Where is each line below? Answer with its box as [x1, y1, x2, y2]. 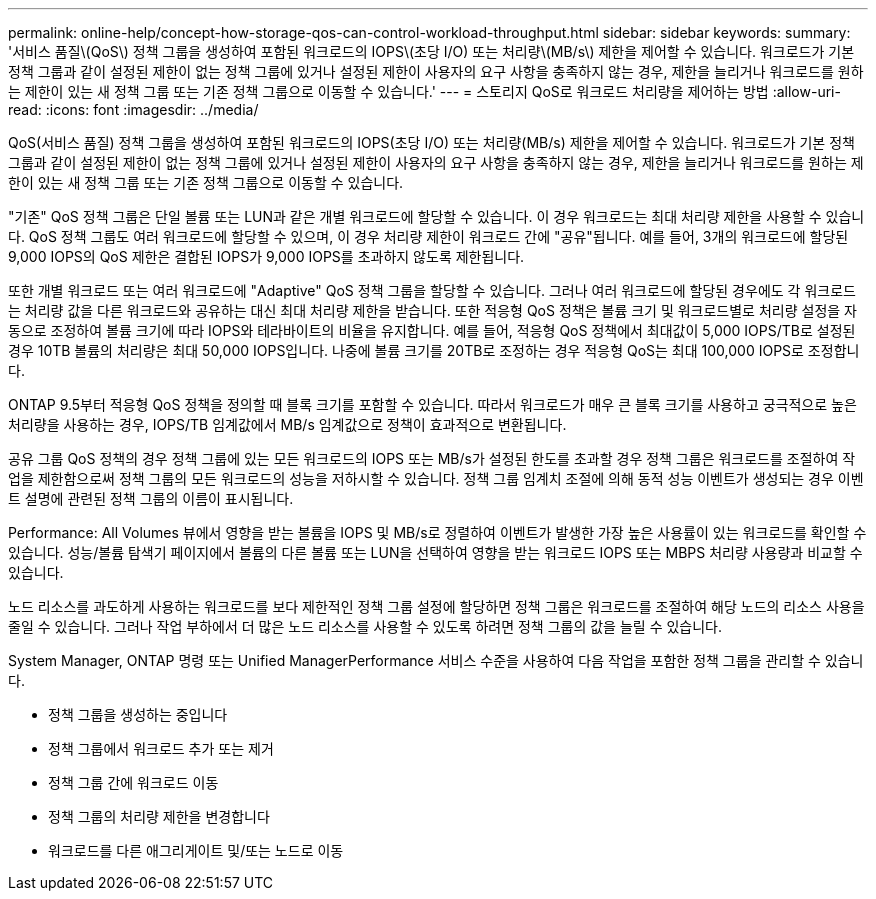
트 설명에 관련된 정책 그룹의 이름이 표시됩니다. [8, 490, 294, 507]
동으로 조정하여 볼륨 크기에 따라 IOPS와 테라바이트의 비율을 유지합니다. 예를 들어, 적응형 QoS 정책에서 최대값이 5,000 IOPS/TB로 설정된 [8, 322, 856, 339]
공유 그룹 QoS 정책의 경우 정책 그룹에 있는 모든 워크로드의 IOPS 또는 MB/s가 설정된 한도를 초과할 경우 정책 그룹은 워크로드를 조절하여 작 [8, 450, 856, 467]
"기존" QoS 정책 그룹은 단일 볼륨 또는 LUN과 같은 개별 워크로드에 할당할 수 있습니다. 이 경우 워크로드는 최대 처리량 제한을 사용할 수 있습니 [8, 208, 865, 225]
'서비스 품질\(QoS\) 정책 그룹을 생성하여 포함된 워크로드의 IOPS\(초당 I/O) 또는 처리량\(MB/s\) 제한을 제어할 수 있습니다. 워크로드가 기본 [8, 43, 855, 60]
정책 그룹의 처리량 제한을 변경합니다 [48, 808, 270, 825]
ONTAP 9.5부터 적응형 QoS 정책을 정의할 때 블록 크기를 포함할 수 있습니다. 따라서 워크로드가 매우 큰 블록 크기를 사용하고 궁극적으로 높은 [8, 396, 857, 413]
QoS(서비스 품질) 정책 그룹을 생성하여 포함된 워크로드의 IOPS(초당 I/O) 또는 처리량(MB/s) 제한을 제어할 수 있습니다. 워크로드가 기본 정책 [8, 134, 855, 151]
